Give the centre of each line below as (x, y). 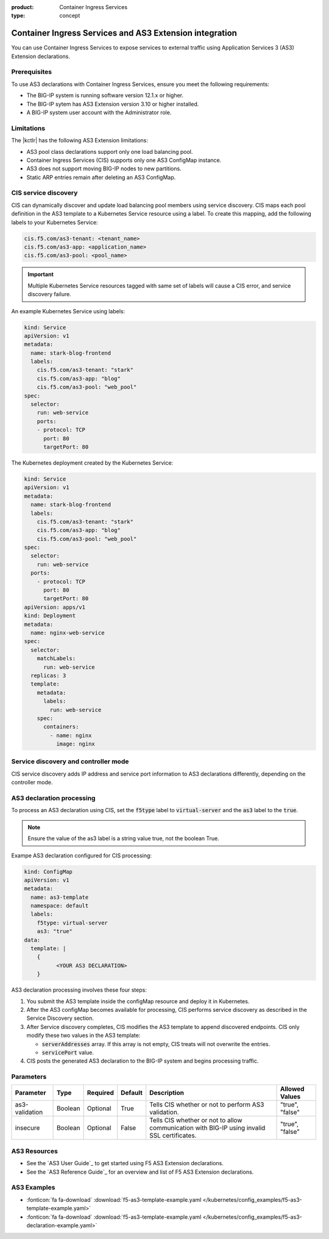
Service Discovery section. (60, 1018)
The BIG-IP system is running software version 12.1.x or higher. (105, 95)
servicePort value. (68, 1052)
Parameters (29, 1077)
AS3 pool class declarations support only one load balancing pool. (110, 151)
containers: (61, 727)
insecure (27, 1128)
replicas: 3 (48, 675)
